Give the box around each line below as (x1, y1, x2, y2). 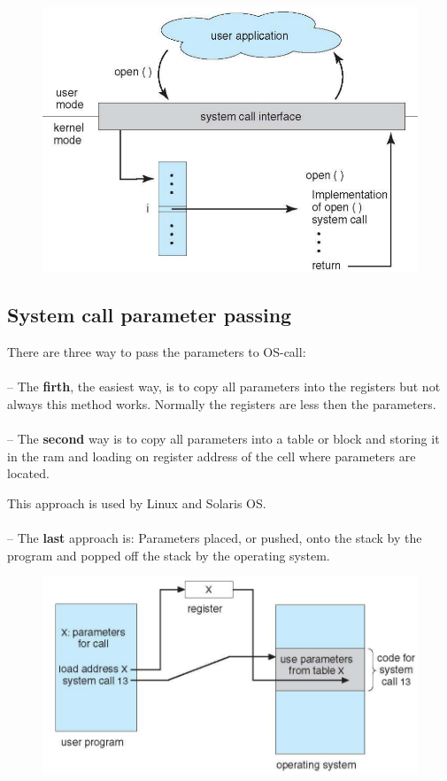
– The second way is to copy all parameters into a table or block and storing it (7, 429, 440, 448)
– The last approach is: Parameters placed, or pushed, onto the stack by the (7, 529, 422, 547)
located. (7, 464, 50, 483)
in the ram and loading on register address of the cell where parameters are (7, 446, 416, 465)
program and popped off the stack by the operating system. (7, 545, 330, 564)
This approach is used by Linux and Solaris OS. (7, 493, 266, 512)
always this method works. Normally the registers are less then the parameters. (7, 394, 436, 413)
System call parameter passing (7, 301, 292, 329)
